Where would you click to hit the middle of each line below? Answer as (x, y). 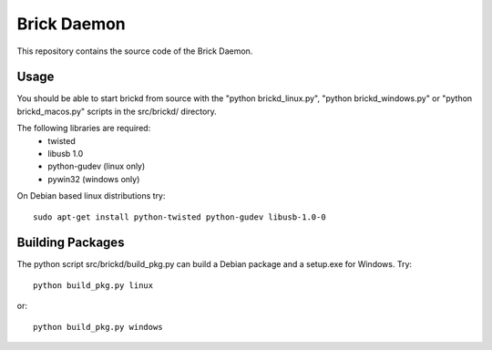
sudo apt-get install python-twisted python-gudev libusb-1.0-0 (180, 217)
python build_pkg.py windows (98, 327)
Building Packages (71, 243)
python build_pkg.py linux (93, 285)
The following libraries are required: (84, 129)
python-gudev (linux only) (97, 166)
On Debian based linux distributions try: (91, 196)
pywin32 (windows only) (94, 179)
